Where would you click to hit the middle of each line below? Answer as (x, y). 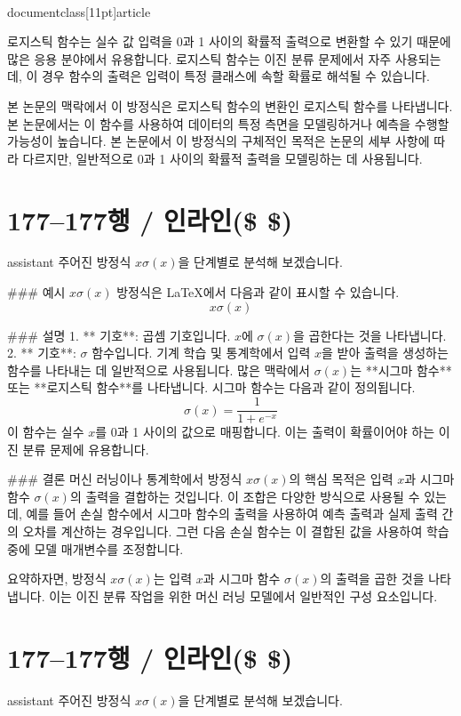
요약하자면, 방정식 (57, 579)
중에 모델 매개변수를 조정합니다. (95, 548)
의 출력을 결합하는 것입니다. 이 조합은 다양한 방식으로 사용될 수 (245, 496)
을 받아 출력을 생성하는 (385, 353)
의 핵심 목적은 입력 (341, 479)
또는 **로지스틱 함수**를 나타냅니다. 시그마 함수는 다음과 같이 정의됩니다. (211, 387)
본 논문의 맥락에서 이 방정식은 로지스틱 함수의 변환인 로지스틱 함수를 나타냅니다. (230, 105)
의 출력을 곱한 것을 (372, 579)
